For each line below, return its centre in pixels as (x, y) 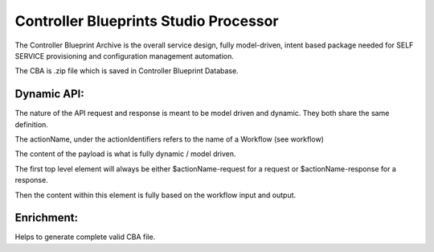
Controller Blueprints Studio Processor (147, 21)
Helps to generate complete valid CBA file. (85, 237)
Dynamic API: (49, 94)
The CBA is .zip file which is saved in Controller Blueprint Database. (127, 71)
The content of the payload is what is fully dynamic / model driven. (125, 154)
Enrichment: (47, 218)
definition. (31, 124)
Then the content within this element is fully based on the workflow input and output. (156, 195)
